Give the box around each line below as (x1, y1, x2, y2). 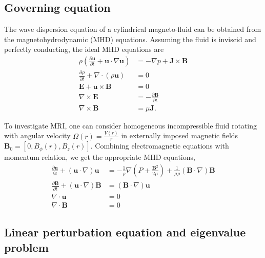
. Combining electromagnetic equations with (90, 140, 229, 151)
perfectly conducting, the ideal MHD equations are (4, 44, 164, 54)
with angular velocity (4, 130, 71, 141)
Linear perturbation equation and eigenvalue (4, 224, 246, 240)
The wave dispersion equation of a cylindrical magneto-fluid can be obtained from (4, 24, 261, 34)
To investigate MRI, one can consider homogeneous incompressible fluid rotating (4, 120, 257, 131)
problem (4, 239, 49, 255)
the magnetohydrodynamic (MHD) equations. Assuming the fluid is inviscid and (4, 33, 256, 44)
